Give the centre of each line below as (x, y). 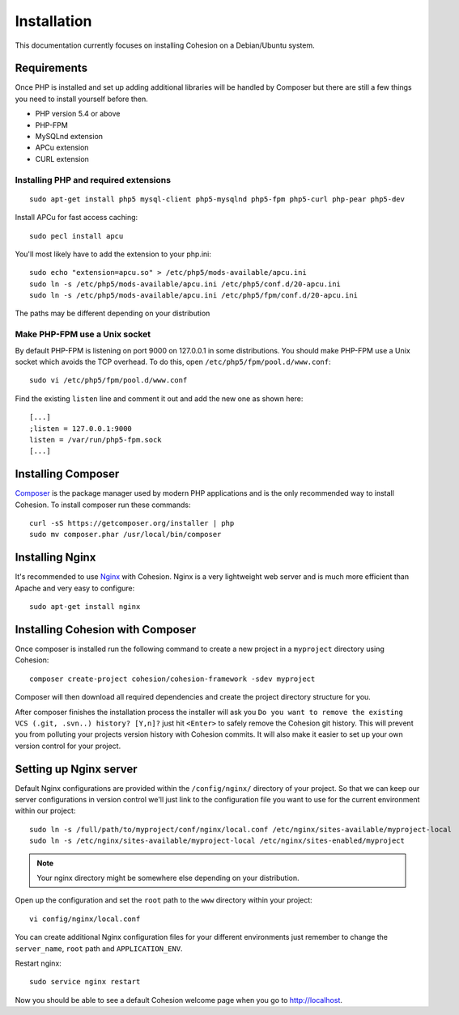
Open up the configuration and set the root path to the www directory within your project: (164, 900)
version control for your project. (68, 746)
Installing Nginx (55, 558)
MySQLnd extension (69, 137)
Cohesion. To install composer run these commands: (103, 505)
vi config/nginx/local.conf (85, 919)
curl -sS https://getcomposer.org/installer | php (132, 523)
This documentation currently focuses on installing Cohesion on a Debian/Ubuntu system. (165, 45)
